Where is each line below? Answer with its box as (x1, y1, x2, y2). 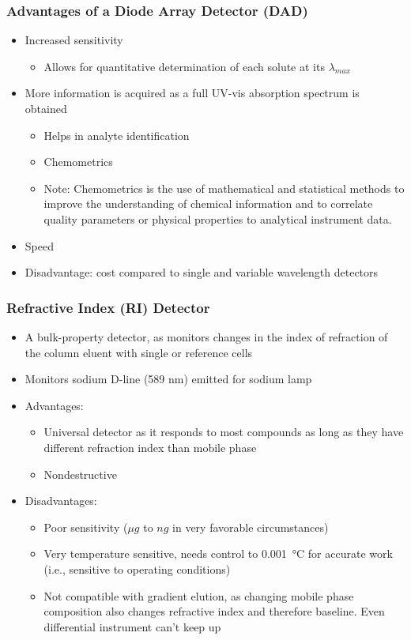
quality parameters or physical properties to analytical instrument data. (43, 210, 392, 227)
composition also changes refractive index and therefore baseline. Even (43, 603, 385, 619)
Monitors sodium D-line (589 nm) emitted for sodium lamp (25, 371, 312, 387)
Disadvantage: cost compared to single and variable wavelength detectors (25, 264, 379, 280)
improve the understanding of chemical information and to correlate (43, 195, 373, 212)
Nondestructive (43, 465, 117, 482)
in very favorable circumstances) (172, 518, 329, 535)
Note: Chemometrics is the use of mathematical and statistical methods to (43, 179, 405, 196)
